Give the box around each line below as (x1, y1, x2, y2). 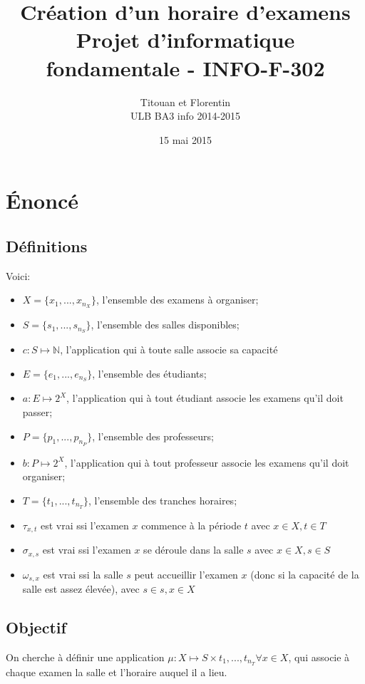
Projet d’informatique (76, 25, 295, 54)
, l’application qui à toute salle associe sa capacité (60, 341, 278, 356)
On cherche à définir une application (6, 650, 165, 665)
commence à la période (141, 517, 242, 532)
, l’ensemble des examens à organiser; (96, 292, 259, 307)
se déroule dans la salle (143, 542, 244, 557)
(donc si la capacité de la (250, 566, 359, 581)
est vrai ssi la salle (43, 566, 123, 581)
